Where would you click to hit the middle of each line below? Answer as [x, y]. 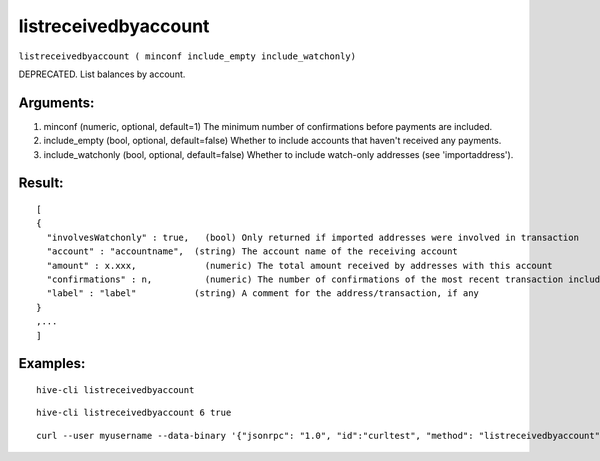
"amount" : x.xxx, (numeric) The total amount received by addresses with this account [300, 265]
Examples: [52, 363]
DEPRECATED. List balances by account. [102, 74]
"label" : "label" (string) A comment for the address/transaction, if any [263, 293]
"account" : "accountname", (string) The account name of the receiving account [252, 251]
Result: [41, 183]
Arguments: [56, 102]
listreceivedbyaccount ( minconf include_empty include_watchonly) [187, 56]
